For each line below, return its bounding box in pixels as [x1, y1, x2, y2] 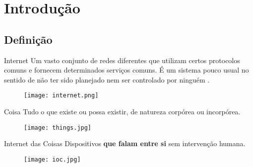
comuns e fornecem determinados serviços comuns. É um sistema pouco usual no [4, 65, 249, 75]
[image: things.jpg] [24, 124, 92, 131]
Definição [4, 31, 53, 47]
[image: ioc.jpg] [24, 156, 81, 163]
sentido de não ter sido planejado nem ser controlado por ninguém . [4, 74, 210, 84]
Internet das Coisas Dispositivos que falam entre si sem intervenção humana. [4, 138, 246, 149]
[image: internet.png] [24, 92, 99, 99]
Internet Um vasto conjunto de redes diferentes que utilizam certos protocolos [4, 55, 240, 65]
